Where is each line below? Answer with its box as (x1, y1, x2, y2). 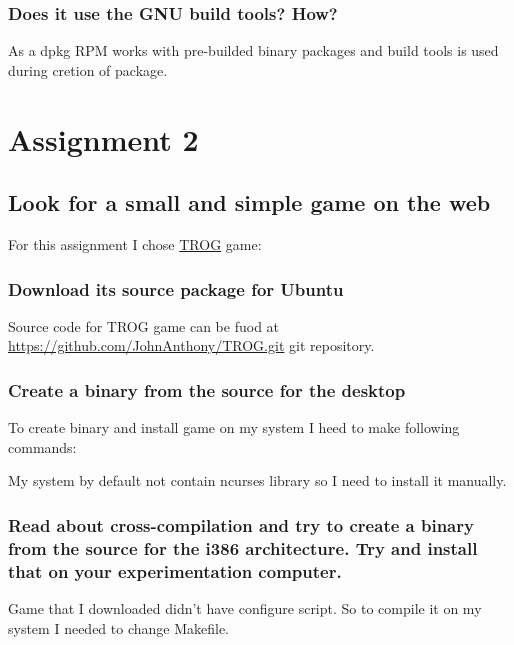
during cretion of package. (8, 59, 168, 80)
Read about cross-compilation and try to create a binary (8, 512, 474, 537)
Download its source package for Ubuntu (8, 276, 344, 301)
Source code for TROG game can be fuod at (8, 315, 280, 336)
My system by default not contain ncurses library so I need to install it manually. (8, 470, 507, 491)
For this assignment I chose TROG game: (8, 233, 262, 254)
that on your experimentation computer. (8, 558, 342, 583)
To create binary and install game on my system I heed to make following (8, 417, 460, 438)
